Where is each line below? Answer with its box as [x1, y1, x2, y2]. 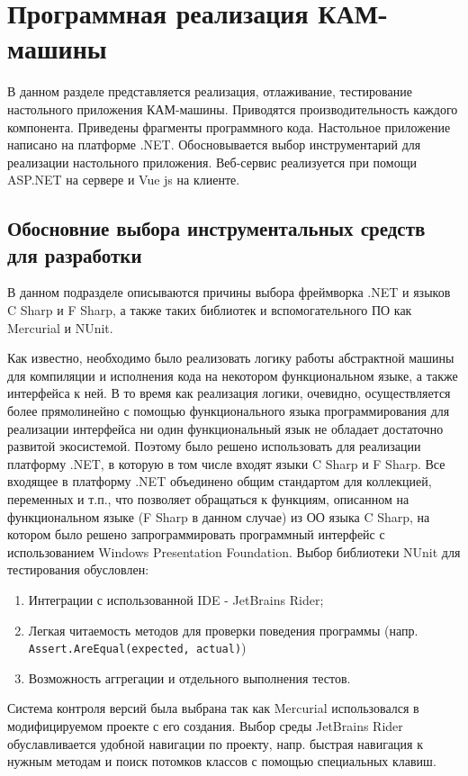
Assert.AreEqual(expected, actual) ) [28, 638, 247, 657]
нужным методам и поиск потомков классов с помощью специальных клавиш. [7, 752, 436, 771]
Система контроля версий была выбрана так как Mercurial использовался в [7, 699, 419, 717]
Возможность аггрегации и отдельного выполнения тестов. [28, 668, 351, 687]
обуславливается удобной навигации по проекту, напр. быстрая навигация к [7, 734, 423, 753]
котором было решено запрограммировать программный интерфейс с [7, 525, 385, 544]
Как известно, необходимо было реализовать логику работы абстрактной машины [7, 348, 454, 367]
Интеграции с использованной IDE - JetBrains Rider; [28, 590, 324, 609]
